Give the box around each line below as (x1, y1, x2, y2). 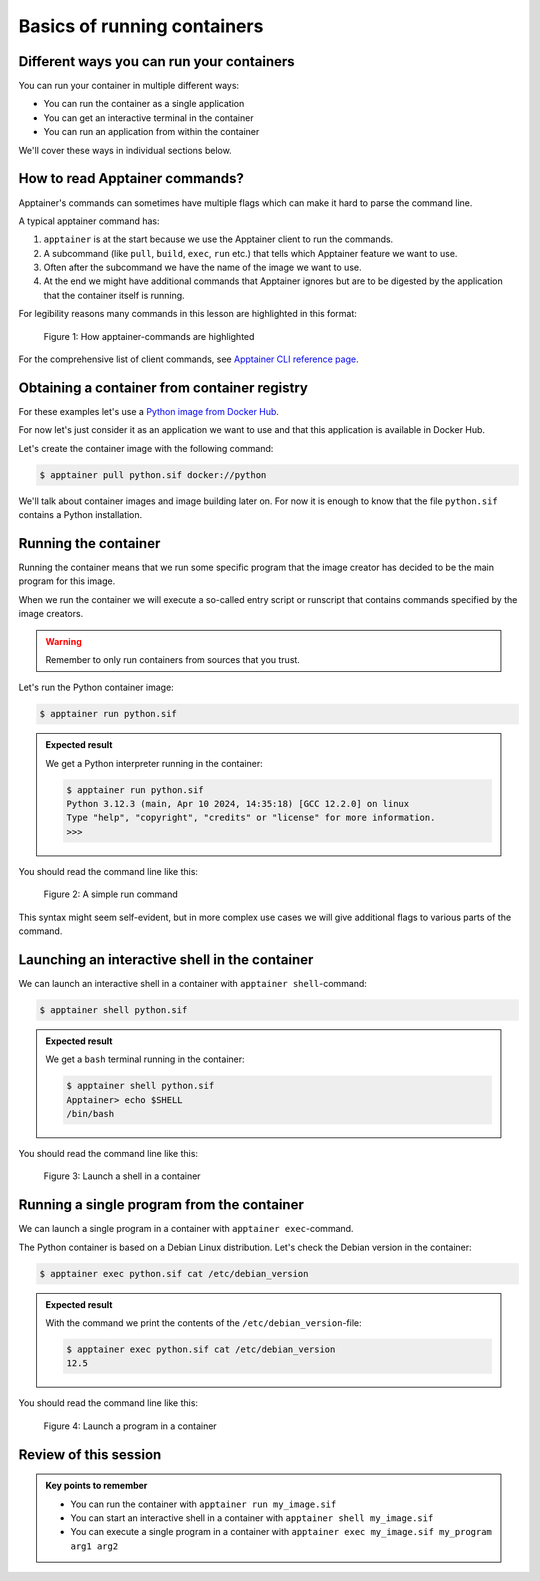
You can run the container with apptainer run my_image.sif (70, 1498, 337, 1510)
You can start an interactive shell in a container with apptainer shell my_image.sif (70, 1512, 434, 1524)
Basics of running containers (18, 15, 264, 37)
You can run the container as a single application (43, 98, 245, 110)
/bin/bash (66, 1108, 115, 1120)
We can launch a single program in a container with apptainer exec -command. (18, 1223, 354, 1235)
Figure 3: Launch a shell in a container (43, 1170, 201, 1182)
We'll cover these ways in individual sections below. (18, 144, 232, 156)
